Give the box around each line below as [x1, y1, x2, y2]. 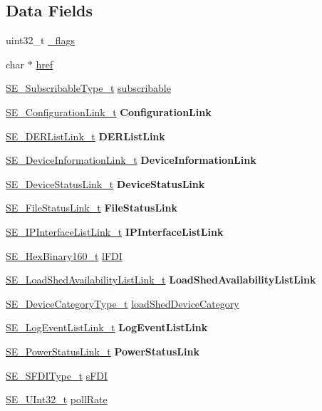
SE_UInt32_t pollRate [6, 392, 108, 407]
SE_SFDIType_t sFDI [6, 368, 108, 383]
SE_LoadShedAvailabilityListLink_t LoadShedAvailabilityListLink [6, 272, 316, 287]
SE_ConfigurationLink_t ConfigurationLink [6, 104, 212, 119]
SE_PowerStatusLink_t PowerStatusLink [6, 343, 199, 358]
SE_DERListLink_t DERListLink [6, 128, 165, 143]
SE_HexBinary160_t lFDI [6, 248, 123, 263]
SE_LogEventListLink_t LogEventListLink [6, 320, 208, 335]
